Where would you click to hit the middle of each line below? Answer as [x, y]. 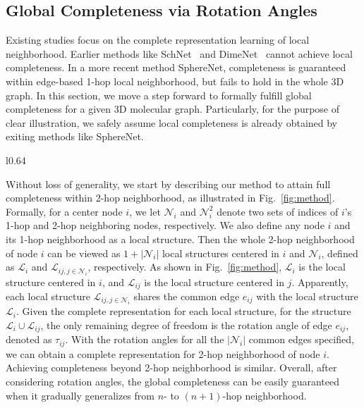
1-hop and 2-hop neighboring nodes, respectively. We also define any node [165, 225]
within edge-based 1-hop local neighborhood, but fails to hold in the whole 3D [175, 81]
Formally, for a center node [64, 211]
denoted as [29, 339]
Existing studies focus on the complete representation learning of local [158, 40]
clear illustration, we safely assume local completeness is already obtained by [172, 122]
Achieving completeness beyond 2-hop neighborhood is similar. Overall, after [171, 367]
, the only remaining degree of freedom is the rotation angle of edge [186, 324]
